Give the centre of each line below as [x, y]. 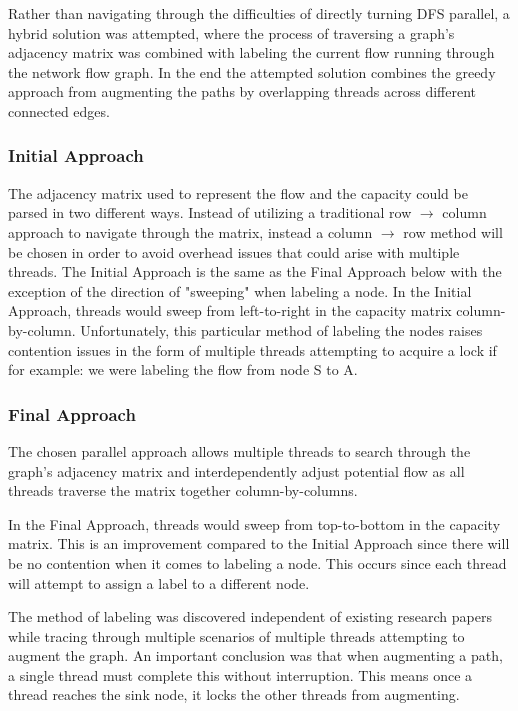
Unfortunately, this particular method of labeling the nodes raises [281, 329]
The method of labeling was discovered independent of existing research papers [250, 616]
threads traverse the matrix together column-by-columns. [183, 490]
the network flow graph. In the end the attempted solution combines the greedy [252, 71]
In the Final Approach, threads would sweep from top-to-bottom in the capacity [254, 523]
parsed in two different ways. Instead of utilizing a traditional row [210, 212]
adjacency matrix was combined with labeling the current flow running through [251, 52]
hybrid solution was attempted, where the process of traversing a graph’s [231, 32]
